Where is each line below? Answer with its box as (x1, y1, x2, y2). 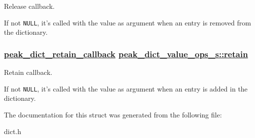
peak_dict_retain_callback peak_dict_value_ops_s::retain (4, 47, 248, 60)
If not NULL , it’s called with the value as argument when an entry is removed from (4, 17, 251, 27)
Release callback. (4, 1, 55, 11)
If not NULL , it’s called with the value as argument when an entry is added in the (4, 83, 248, 93)
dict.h (4, 126, 22, 136)
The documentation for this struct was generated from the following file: (4, 109, 222, 119)
